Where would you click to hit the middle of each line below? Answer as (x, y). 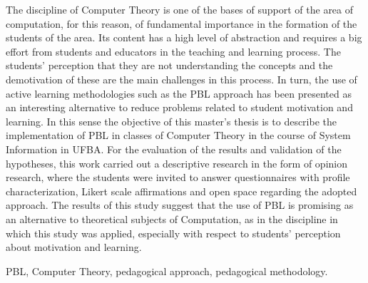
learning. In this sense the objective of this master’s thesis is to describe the (172, 121)
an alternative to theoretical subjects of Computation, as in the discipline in (172, 218)
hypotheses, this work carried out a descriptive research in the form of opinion (177, 163)
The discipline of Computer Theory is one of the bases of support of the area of (180, 9)
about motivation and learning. (74, 247)
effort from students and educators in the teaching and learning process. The (173, 51)
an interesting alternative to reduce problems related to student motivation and (179, 107)
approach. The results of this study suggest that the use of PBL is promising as (180, 205)
